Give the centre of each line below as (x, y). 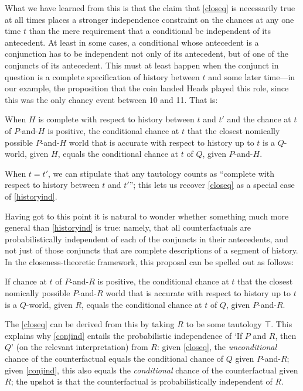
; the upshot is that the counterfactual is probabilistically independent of (142, 381)
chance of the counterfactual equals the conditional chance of (114, 359)
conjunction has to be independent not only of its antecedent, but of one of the (147, 54)
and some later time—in (252, 76)
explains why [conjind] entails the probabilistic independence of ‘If (124, 335)
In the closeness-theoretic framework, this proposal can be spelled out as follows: (149, 261)
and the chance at (259, 119)
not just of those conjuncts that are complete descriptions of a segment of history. (151, 250)
